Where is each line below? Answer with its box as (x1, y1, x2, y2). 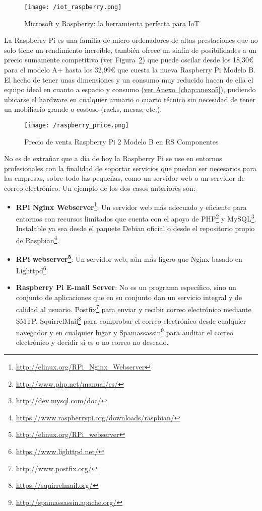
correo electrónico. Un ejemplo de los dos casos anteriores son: (4, 183, 195, 193)
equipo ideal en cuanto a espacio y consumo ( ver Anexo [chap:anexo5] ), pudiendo (4, 84, 256, 95)
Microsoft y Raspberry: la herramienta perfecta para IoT (24, 18, 200, 28)
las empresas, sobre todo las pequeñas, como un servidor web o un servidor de (4, 173, 245, 183)
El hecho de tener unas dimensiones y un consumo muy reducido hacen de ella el (4, 74, 253, 85)
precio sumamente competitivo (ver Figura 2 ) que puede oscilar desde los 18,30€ (4, 54, 253, 65)
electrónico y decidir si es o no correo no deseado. (16, 337, 169, 347)
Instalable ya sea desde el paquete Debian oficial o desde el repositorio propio (16, 223, 255, 234)
